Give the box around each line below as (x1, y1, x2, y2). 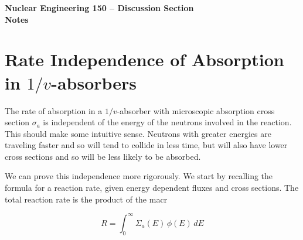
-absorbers (51, 70, 137, 94)
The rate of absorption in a (5, 104, 103, 116)
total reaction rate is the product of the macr (5, 193, 168, 205)
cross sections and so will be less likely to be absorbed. (5, 150, 201, 162)
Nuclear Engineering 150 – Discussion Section (5, 2, 194, 13)
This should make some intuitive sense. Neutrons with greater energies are (5, 127, 271, 139)
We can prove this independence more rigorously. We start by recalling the (5, 170, 273, 182)
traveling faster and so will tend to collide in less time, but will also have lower (5, 139, 288, 151)
